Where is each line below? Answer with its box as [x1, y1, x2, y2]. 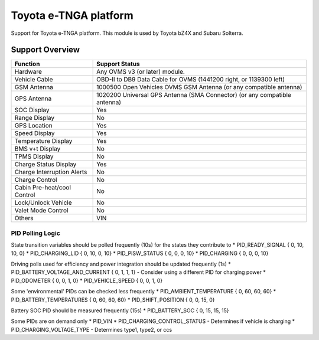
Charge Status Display [14, 160, 77, 168]
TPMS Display [14, 152, 54, 161]
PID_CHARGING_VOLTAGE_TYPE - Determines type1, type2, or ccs [11, 326, 172, 333]
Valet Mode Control [14, 207, 69, 215]
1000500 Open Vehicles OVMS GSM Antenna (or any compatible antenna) [96, 83, 302, 91]
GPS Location [14, 122, 53, 130]
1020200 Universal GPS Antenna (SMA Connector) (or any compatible [96, 91, 292, 99]
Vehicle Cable [14, 76, 53, 84]
